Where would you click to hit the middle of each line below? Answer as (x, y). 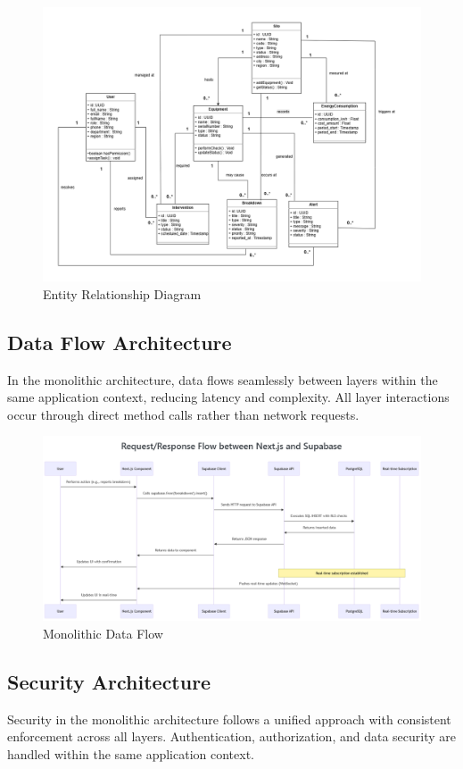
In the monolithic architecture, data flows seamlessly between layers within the (223, 379)
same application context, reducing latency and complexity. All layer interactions (228, 397)
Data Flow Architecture (120, 342)
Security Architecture (109, 682)
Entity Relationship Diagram (122, 293)
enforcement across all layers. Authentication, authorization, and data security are (231, 736)
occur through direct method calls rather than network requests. (183, 414)
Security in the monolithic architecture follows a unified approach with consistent (229, 719)
